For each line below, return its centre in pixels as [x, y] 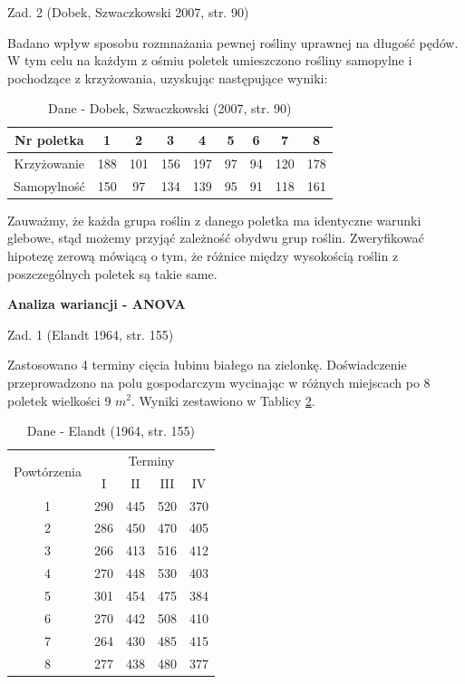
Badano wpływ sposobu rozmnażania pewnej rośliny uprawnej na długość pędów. [233, 42]
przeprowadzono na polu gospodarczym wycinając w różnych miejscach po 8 [219, 382]
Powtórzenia [48, 472]
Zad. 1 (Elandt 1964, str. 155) [91, 334]
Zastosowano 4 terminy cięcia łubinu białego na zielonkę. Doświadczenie [207, 365]
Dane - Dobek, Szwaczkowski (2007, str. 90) [170, 108]
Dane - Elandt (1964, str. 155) [111, 431]
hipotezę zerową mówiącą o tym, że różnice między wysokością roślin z [203, 255]
